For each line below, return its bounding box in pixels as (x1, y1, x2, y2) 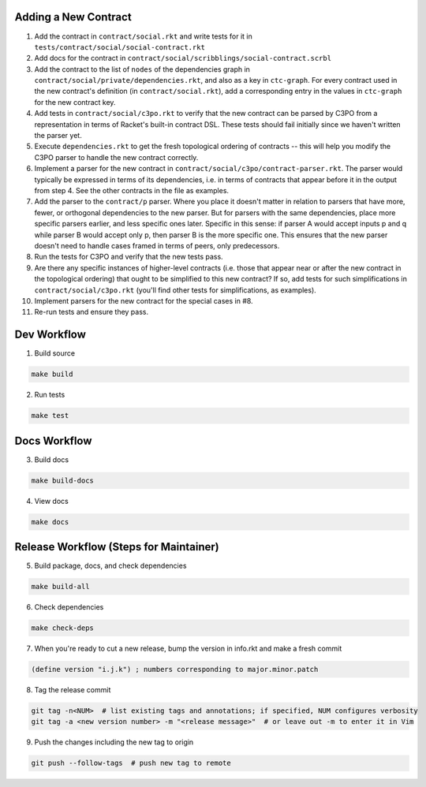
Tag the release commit (34, 685, 111, 694)
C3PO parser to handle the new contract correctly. (34, 152, 199, 162)
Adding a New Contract (14, 10, 132, 24)
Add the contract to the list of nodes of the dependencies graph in (34, 64, 250, 74)
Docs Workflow (14, 434, 92, 447)
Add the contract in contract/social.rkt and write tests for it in (34, 32, 252, 41)
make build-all (31, 582, 90, 591)
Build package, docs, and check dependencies (34, 561, 187, 571)
